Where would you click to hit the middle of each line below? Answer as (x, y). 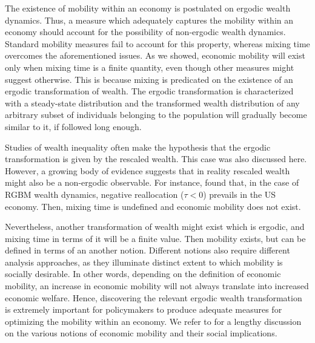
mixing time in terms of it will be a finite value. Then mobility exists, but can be (155, 238)
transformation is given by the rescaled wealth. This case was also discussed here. (156, 159)
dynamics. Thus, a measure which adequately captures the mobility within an (149, 20)
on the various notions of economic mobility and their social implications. (141, 333)
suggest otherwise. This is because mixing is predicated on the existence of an (149, 79)
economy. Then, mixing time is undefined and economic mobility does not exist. (153, 206)
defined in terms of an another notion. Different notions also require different (148, 250)
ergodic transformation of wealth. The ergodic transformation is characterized (149, 91)
